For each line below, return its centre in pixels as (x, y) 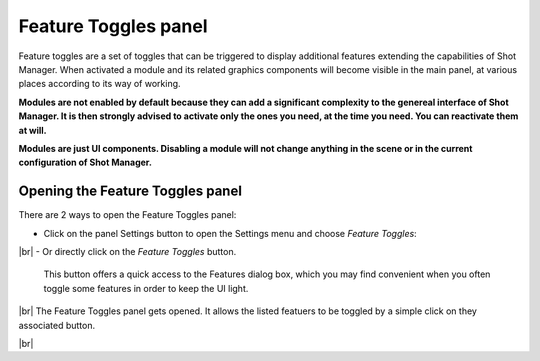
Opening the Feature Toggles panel (130, 191)
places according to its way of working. (99, 84)
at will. (32, 130)
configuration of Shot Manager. (85, 162)
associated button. (56, 325)
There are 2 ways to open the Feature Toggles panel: (127, 215)
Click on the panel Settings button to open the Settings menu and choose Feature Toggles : (230, 233)
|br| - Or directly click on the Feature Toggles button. (127, 251)
